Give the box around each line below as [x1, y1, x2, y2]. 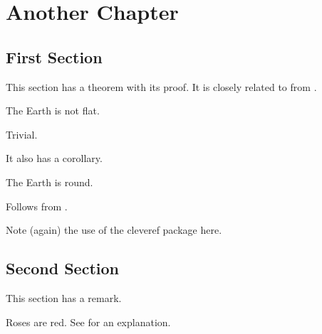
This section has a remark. [6, 290, 122, 305]
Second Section [6, 257, 119, 279]
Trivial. [6, 126, 38, 141]
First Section [6, 45, 103, 68]
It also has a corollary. [6, 151, 103, 166]
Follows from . [6, 198, 68, 213]
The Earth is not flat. [6, 103, 100, 118]
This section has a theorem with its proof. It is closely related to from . [6, 79, 317, 94]
